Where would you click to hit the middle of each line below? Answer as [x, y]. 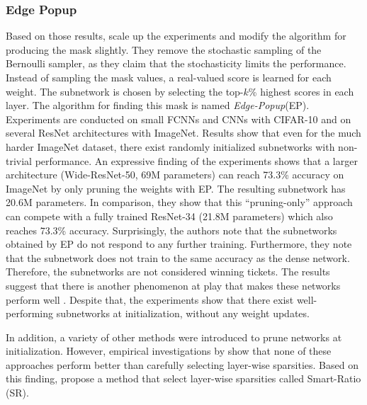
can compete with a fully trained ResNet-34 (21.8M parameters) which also [169, 216]
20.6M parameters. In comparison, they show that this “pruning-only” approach [179, 202]
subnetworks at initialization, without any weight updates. [183, 313]
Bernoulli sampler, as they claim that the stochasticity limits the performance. [176, 63]
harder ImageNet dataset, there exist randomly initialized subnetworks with [170, 146]
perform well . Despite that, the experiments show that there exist [150, 299]
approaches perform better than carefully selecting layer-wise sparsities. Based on [182, 364]
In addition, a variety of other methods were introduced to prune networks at [174, 337]
